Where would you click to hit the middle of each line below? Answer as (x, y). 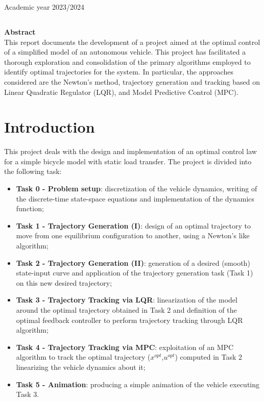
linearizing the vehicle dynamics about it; (81, 367)
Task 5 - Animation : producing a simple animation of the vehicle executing (138, 384)
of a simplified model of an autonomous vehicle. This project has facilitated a (125, 52)
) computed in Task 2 (208, 357)
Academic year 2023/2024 (44, 7)
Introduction (50, 127)
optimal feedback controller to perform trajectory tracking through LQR (129, 320)
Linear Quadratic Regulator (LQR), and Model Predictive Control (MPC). (121, 92)
